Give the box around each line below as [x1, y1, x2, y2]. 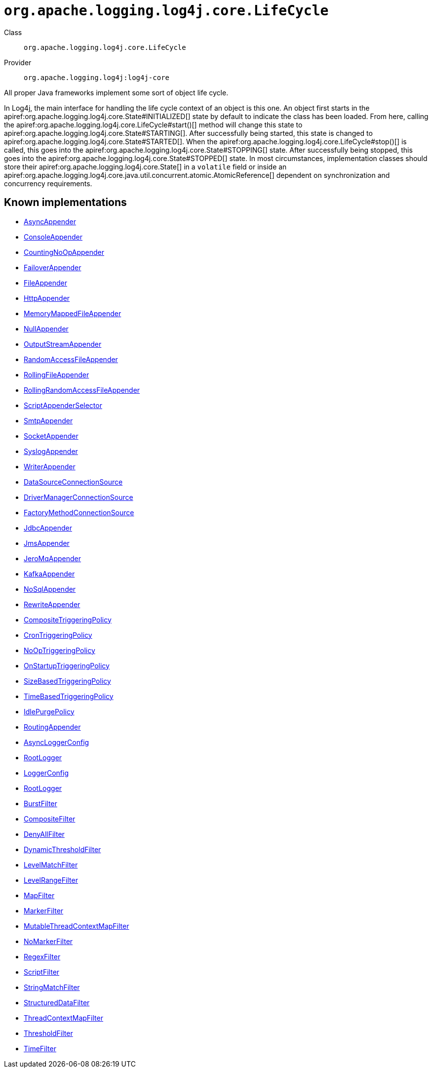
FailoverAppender [24, 263, 81, 272]
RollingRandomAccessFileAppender [24, 385, 140, 394]
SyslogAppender [24, 447, 78, 455]
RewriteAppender [24, 600, 80, 609]
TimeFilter [24, 1044, 56, 1053]
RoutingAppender [24, 722, 81, 731]
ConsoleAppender [24, 232, 82, 241]
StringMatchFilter [24, 983, 80, 991]
